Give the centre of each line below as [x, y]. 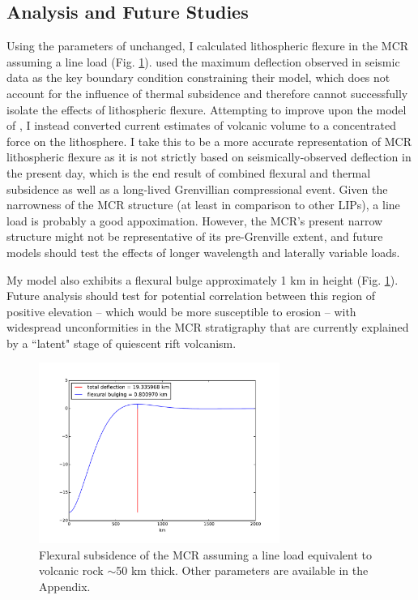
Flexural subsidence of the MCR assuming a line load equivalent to [206, 554]
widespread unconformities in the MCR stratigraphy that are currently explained [208, 327]
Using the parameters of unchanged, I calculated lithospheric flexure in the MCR [208, 46]
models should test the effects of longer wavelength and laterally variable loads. [203, 252]
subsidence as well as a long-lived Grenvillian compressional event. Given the [197, 189]
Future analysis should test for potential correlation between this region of [191, 296]
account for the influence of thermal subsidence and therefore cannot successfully [207, 93]
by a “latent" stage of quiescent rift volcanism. [122, 343]
